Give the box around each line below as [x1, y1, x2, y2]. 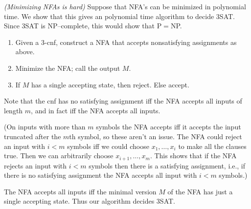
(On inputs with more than [4, 122, 86, 132]
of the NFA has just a [167, 186, 233, 196]
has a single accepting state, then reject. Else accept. [31, 79, 189, 89]
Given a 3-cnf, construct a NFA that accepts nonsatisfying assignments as [15, 37, 237, 47]
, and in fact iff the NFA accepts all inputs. [31, 105, 160, 115]
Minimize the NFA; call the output [15, 63, 120, 73]
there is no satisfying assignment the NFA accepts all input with [4, 170, 197, 180]
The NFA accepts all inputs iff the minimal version [4, 186, 157, 196]
